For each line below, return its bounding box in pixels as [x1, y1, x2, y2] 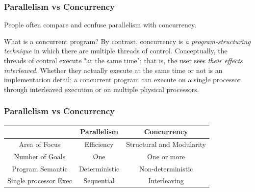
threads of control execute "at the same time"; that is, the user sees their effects [4, 55, 243, 65]
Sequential [83, 175, 115, 186]
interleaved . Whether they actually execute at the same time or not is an [4, 65, 223, 75]
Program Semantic [12, 163, 68, 173]
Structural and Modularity [126, 139, 206, 149]
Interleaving [148, 175, 184, 186]
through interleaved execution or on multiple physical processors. [4, 84, 199, 94]
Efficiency [84, 139, 114, 149]
